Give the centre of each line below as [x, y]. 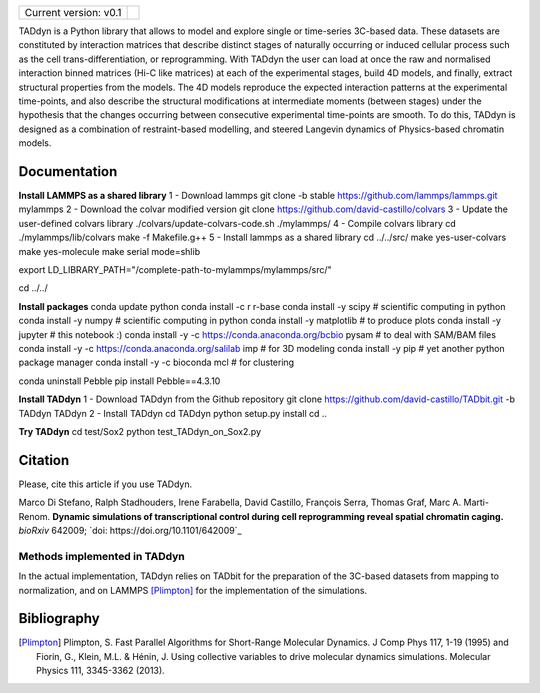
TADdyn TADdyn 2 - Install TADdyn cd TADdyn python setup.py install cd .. [173, 413]
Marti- [476, 502]
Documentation [68, 171]
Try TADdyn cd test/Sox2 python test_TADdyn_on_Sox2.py [140, 431]
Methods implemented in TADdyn [101, 556]
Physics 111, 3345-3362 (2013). [100, 671]
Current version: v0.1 [73, 12]
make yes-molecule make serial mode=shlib [109, 251]
